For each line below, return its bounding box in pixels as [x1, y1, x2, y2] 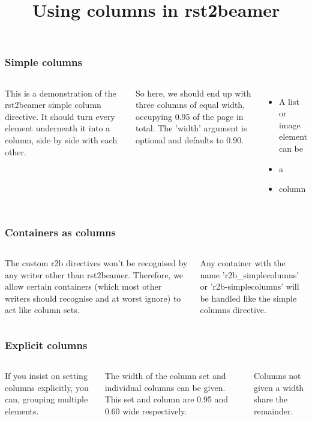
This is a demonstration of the [5, 86, 116, 99]
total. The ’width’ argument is [135, 122, 247, 134]
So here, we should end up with [135, 86, 251, 99]
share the [253, 393, 288, 405]
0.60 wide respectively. [104, 405, 187, 417]
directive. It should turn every [5, 110, 115, 122]
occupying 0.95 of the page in [135, 110, 244, 122]
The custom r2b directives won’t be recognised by [5, 257, 188, 269]
